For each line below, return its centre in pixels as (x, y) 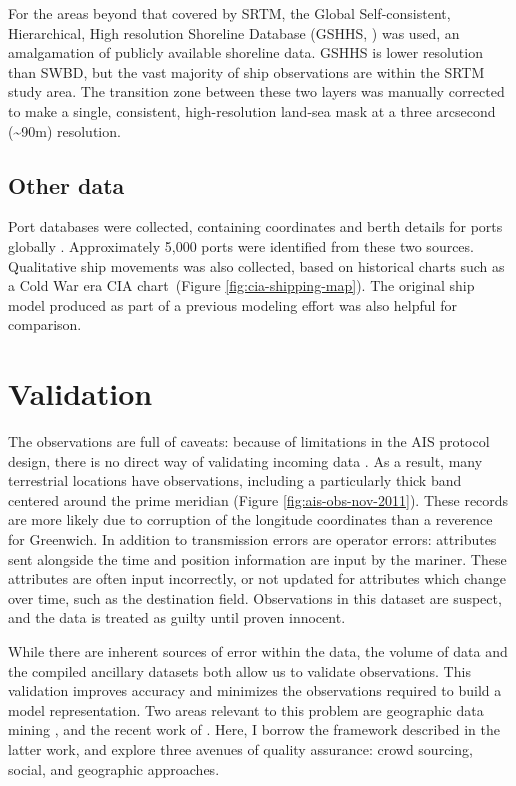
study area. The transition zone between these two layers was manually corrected (256, 91)
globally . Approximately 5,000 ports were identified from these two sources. (241, 245)
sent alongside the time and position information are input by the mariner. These (257, 558)
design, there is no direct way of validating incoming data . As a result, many (245, 460)
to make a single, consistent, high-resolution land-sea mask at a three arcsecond (252, 110)
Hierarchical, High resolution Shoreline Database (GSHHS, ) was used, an (234, 32)
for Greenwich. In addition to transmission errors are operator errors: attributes (252, 539)
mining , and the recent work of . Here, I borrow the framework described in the (254, 729)
